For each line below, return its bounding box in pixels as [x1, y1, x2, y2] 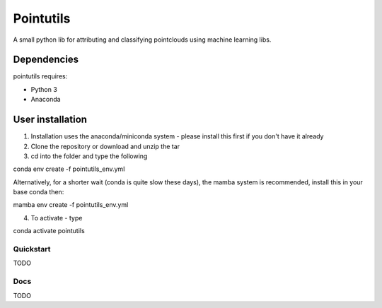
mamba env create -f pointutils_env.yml [13, 201, 129, 209]
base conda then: [13, 188, 64, 196]
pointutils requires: [13, 72, 68, 81]
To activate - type [30, 213, 83, 222]
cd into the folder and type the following [30, 152, 148, 160]
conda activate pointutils [13, 227, 85, 235]
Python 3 [30, 85, 58, 93]
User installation [13, 114, 88, 126]
